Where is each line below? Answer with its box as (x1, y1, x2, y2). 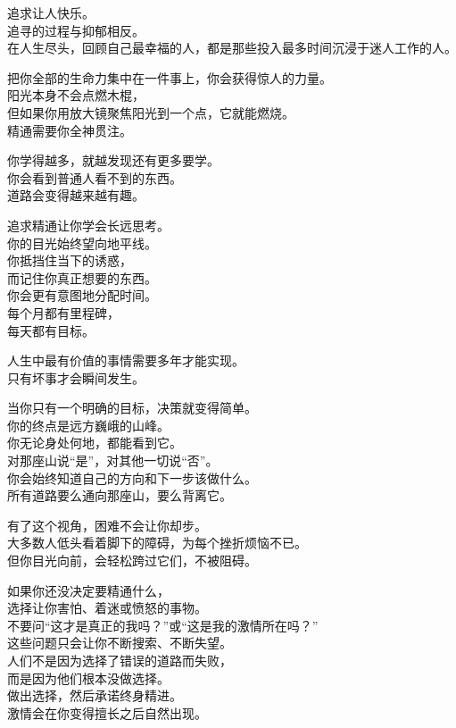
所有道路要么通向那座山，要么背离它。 (7, 486, 232, 505)
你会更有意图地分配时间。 (7, 286, 157, 305)
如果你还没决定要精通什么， (7, 581, 170, 599)
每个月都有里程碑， (7, 303, 120, 322)
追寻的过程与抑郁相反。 (7, 21, 145, 39)
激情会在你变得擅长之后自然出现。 (7, 703, 207, 722)
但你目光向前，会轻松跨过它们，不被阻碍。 (7, 551, 257, 570)
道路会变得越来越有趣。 (7, 186, 145, 205)
